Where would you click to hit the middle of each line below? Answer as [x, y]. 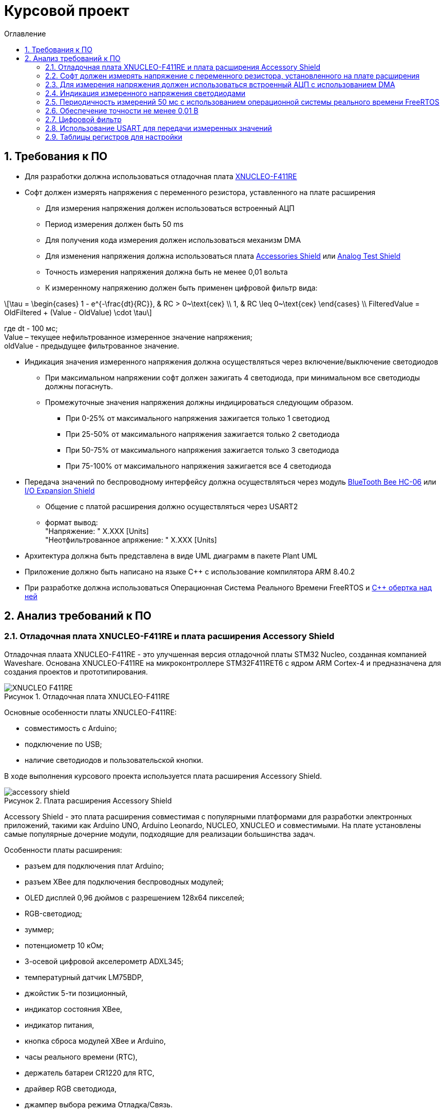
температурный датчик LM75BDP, [84, 977]
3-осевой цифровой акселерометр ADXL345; [104, 961]
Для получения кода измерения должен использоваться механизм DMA [173, 240]
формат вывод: [72, 522]
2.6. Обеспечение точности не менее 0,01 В [122, 110]
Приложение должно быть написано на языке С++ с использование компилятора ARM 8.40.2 [190, 571]
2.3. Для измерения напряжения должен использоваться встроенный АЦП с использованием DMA [220, 84]
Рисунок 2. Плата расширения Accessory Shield [88, 800]
